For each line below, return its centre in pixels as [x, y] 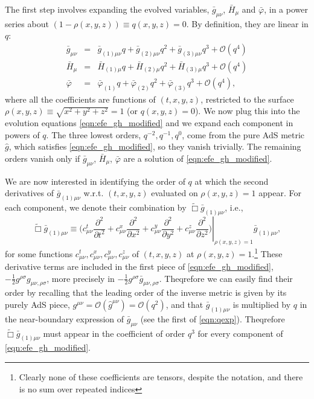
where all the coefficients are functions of [80, 99]
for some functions [39, 253]
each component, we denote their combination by [96, 207]
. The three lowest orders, [94, 134]
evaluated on [175, 193]
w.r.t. [94, 193]
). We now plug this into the [247, 111]
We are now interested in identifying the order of [95, 181]
